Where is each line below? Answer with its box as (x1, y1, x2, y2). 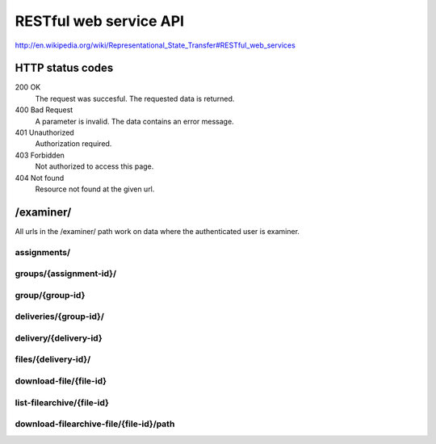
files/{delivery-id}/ (15, 354, 91, 365)
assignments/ (15, 246, 71, 258)
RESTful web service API (15, 12, 185, 30)
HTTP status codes (15, 61, 114, 75)
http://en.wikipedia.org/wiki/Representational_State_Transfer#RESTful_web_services (15, 40, 296, 50)
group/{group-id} (15, 289, 86, 300)
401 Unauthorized (15, 128, 74, 137)
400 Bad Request (15, 105, 73, 115)
